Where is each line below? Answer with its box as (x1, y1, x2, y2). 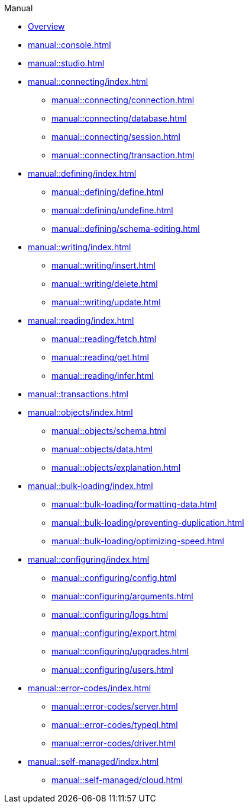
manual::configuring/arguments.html (51, 591, 193, 601)
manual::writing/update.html (51, 297, 161, 307)
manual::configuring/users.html (51, 665, 173, 675)
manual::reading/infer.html (51, 371, 154, 381)
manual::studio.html (28, 58, 105, 68)
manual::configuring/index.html (28, 554, 150, 564)
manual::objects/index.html (28, 407, 133, 417)
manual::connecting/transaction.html (51, 150, 195, 160)
